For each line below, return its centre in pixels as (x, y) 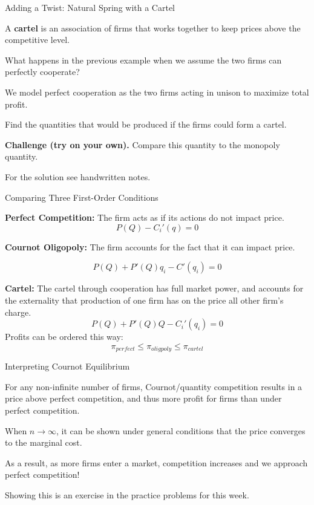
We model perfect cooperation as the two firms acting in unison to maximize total (157, 92)
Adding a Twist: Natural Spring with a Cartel (90, 7)
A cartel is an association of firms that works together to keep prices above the (153, 28)
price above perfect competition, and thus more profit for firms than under (143, 398)
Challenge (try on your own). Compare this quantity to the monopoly (142, 144)
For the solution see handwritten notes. (78, 176)
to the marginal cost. (44, 442)
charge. (18, 312)
